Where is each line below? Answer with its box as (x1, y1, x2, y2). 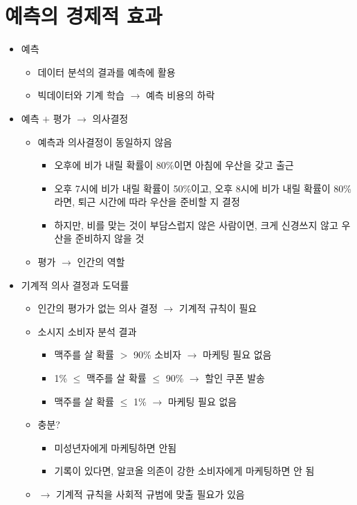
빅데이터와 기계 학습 (37, 88, 125, 102)
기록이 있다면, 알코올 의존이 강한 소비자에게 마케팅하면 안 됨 (54, 463, 315, 478)
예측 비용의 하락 (145, 88, 215, 102)
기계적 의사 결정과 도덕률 (21, 277, 129, 292)
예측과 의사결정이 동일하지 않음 (37, 134, 172, 149)
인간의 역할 (77, 255, 125, 269)
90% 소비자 (133, 347, 181, 362)
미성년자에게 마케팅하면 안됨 (54, 440, 177, 454)
